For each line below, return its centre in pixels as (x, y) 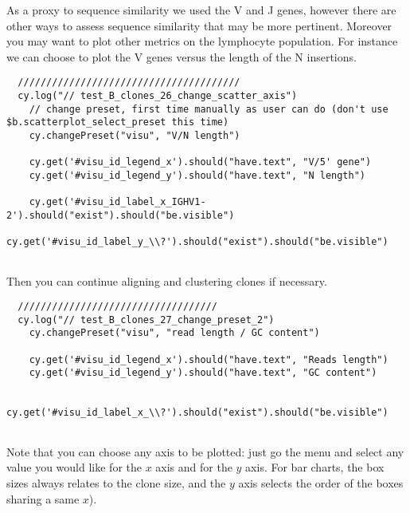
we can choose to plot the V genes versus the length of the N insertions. (182, 56)
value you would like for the (74, 467)
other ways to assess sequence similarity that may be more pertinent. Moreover (199, 25)
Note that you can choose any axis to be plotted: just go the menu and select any (205, 451)
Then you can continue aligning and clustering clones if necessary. (167, 280)
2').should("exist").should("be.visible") (121, 215)
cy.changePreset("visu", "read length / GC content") (174, 333)
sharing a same (43, 498)
